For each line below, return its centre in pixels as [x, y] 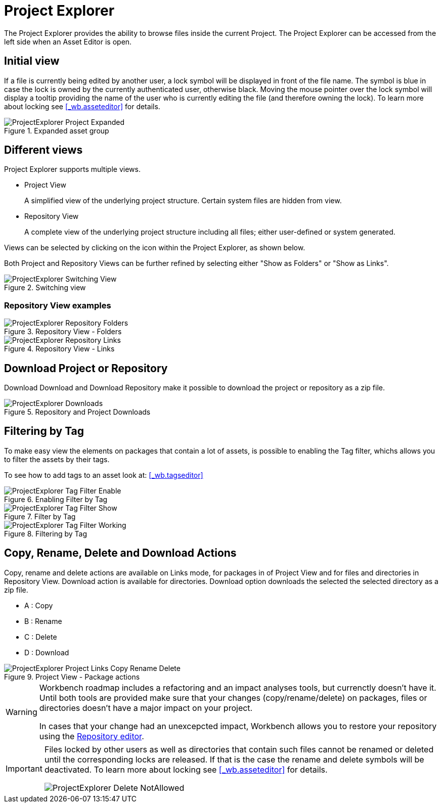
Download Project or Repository [86, 368]
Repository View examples [58, 305]
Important [24, 768]
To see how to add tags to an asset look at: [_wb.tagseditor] [104, 475]
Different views [43, 150]
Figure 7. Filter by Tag [40, 516]
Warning [21, 712]
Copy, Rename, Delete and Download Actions [120, 553]
